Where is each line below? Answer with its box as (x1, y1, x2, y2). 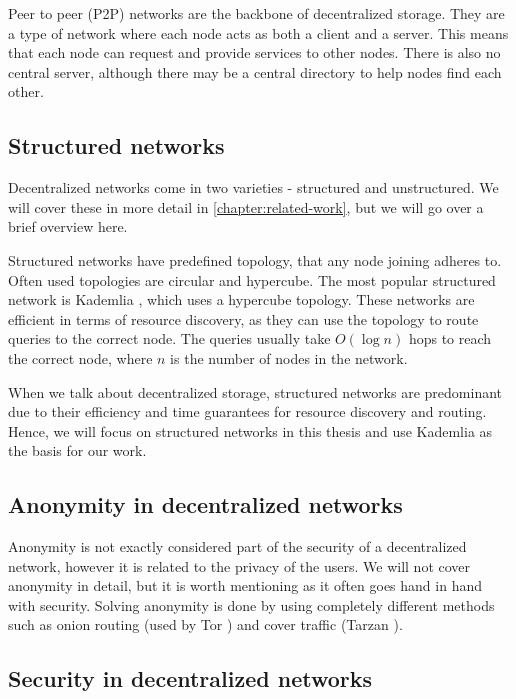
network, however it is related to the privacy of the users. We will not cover (8, 555, 471, 576)
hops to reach (408, 328, 492, 349)
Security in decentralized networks (8, 663, 373, 694)
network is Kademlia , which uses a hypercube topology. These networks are (8, 289, 475, 310)
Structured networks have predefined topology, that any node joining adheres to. (8, 249, 502, 270)
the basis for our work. (8, 440, 147, 461)
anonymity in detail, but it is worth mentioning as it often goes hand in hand (8, 575, 482, 596)
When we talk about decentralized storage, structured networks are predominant (8, 381, 503, 402)
